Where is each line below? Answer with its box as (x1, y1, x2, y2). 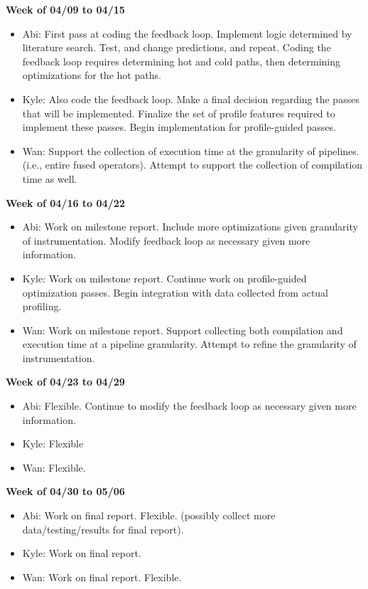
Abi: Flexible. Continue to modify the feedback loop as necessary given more (22, 398, 357, 413)
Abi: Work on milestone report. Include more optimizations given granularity (22, 219, 358, 234)
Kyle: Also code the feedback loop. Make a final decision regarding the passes (22, 91, 359, 106)
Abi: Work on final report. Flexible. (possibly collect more (22, 508, 276, 523)
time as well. (22, 171, 77, 186)
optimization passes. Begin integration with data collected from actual (22, 285, 329, 299)
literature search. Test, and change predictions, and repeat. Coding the (22, 40, 331, 55)
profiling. (22, 299, 62, 314)
